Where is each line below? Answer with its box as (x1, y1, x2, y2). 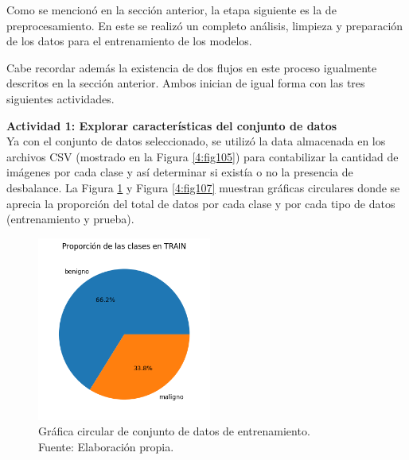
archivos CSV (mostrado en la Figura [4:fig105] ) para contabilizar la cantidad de (6, 148, 399, 164)
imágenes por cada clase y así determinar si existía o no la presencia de (6, 164, 353, 180)
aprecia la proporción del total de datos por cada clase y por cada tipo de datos (6, 195, 395, 211)
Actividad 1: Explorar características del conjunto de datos (6, 117, 337, 133)
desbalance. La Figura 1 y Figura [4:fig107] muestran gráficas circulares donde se (6, 179, 400, 195)
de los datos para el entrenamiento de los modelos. (6, 33, 252, 49)
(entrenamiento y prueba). (6, 211, 134, 227)
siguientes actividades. (6, 90, 115, 106)
